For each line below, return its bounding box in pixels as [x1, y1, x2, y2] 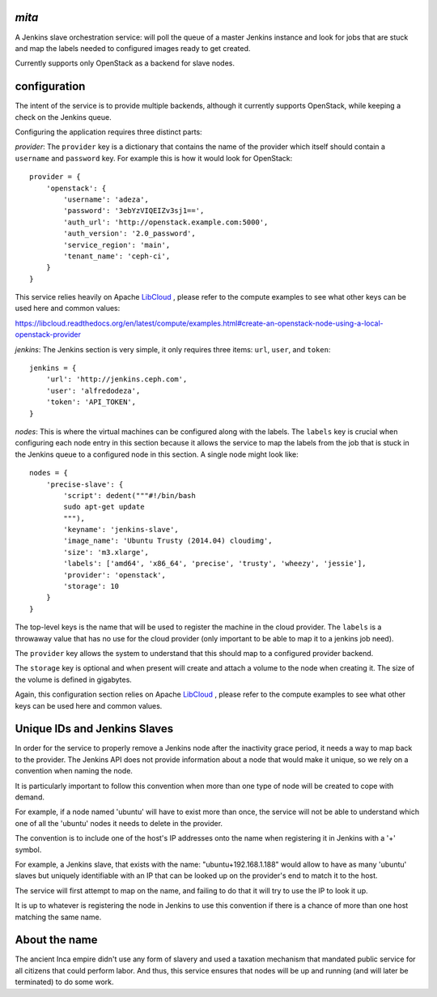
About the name [15, 933, 98, 947]
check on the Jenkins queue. [15, 112, 112, 121]
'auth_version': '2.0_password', [63, 229, 196, 238]
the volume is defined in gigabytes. [15, 675, 133, 684]
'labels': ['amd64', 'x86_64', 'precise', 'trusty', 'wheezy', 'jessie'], [63, 559, 367, 569]
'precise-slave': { [45, 479, 124, 489]
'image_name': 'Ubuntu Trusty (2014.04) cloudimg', [63, 536, 273, 546]
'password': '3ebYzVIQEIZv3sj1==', [63, 207, 205, 215]
